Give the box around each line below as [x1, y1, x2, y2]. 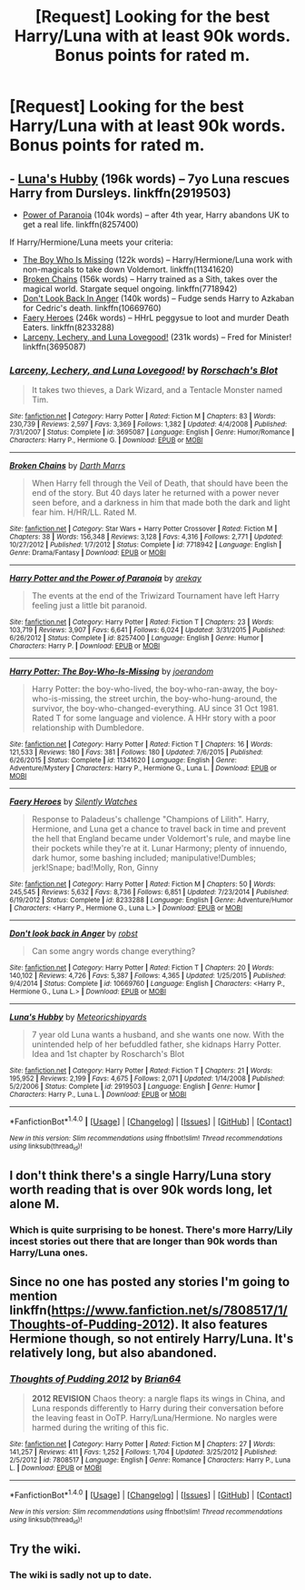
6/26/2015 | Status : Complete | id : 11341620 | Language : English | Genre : [9, 756, 238, 765]
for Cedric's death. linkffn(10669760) [22, 303, 162, 313]
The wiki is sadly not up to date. [9, 1568, 152, 1581]
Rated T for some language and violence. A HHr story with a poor [31, 712, 277, 724]
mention [9, 1288, 58, 1303]
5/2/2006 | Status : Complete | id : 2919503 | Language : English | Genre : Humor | [9, 1082, 261, 1092]
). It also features [170, 1316, 268, 1332]
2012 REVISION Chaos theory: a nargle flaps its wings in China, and [31, 1394, 286, 1404]
